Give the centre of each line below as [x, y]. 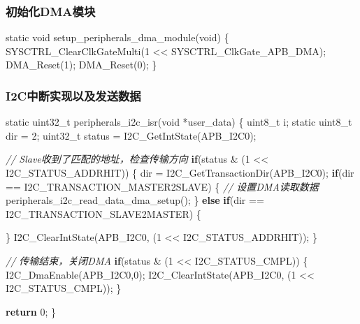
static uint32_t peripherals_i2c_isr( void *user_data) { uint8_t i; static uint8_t [179, 122]
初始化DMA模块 [51, 11]
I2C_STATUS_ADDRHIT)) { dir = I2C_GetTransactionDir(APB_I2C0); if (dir [180, 172]
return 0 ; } [31, 311]
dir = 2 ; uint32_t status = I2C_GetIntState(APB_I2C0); [131, 135]
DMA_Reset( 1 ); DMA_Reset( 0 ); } [81, 65]
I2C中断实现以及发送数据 [73, 95]
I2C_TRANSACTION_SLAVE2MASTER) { [103, 213]
